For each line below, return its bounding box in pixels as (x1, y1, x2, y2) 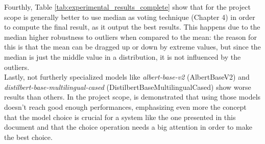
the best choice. (4, 131, 53, 142)
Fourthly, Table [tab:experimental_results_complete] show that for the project (4, 2, 251, 12)
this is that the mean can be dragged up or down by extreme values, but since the (4, 41, 261, 52)
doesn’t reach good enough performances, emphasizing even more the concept (4, 101, 247, 112)
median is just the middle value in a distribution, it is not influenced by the (4, 51, 241, 62)
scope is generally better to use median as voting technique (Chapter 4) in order (4, 11, 255, 22)
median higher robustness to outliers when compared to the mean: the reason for (4, 31, 257, 42)
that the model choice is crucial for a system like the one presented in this (4, 111, 236, 122)
